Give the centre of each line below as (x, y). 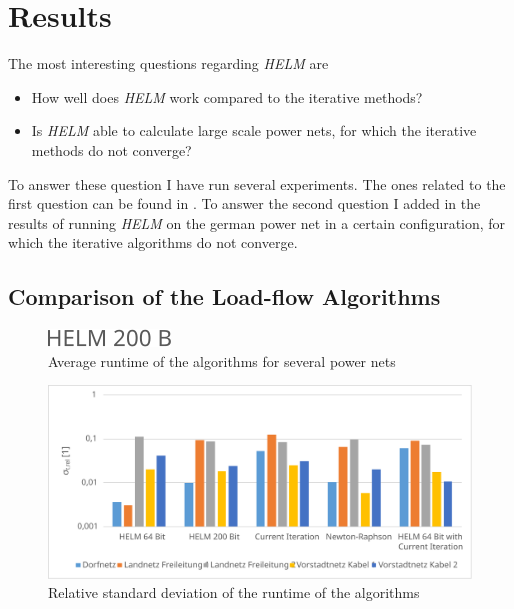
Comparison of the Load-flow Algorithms (224, 296)
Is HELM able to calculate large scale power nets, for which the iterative (254, 130)
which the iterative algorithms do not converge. (153, 242)
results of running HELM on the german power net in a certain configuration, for (257, 222)
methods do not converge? (111, 149)
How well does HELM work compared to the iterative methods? (227, 96)
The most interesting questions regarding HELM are (168, 63)
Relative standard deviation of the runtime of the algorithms (234, 592)
